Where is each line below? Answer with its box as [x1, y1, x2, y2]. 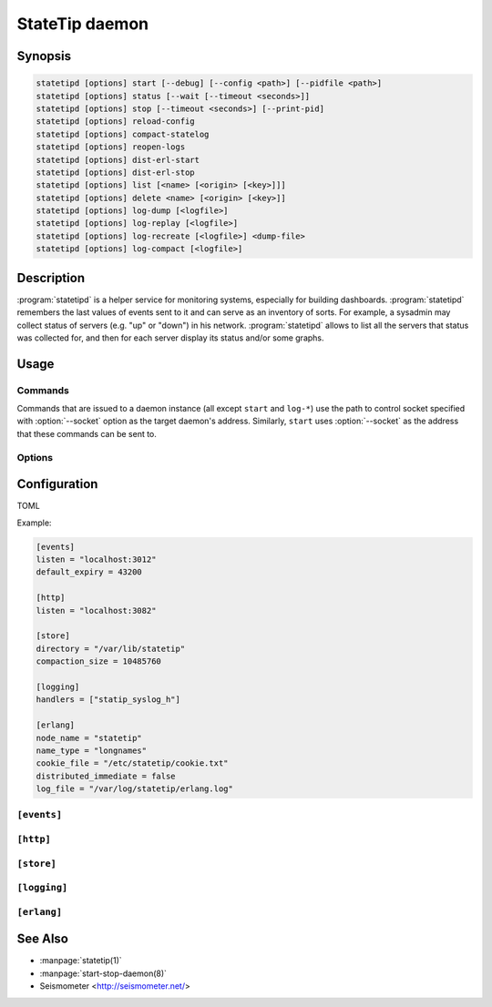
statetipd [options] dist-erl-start [36, 155, 200, 165]
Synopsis [16, 48, 72, 64]
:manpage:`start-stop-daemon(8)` [39, 968, 168, 979]
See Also [16, 931, 68, 947]
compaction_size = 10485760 [36, 656, 161, 666]
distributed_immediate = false [36, 770, 177, 781]
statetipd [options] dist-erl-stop [36, 167, 195, 178]
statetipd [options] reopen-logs [36, 142, 186, 152]
